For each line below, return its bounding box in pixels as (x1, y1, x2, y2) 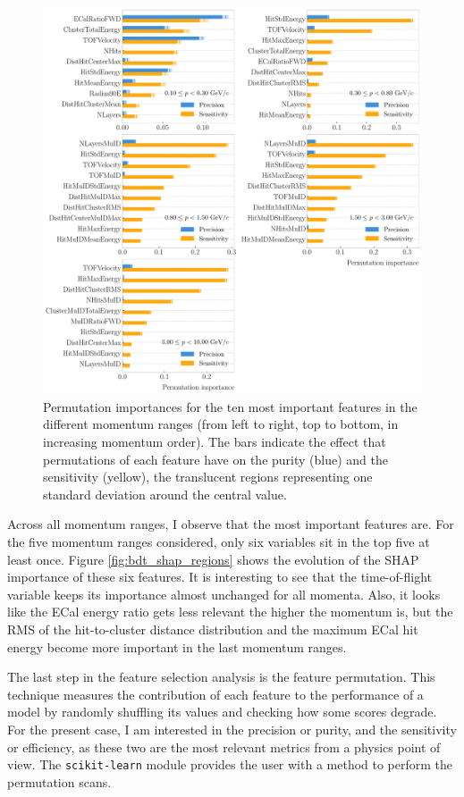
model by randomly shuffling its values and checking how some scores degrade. (7, 702, 437, 721)
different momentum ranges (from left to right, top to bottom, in (43, 415, 399, 433)
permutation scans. (7, 772, 112, 791)
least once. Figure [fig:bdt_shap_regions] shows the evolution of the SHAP (7, 550, 419, 568)
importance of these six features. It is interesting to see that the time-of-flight (7, 567, 432, 586)
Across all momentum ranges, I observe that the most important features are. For (7, 515, 454, 533)
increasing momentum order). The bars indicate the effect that (43, 432, 386, 451)
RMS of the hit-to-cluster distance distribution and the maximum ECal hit (7, 620, 418, 639)
